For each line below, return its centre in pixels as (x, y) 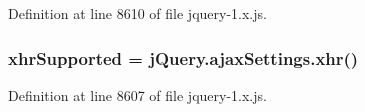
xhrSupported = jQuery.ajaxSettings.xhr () (183, 57)
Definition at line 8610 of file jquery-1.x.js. (137, 13)
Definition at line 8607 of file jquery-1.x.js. (137, 94)
